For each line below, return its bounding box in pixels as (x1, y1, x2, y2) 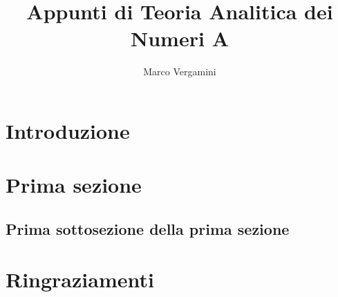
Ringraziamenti (6, 265, 154, 294)
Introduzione (6, 116, 130, 144)
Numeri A (131, 24, 229, 52)
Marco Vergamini (143, 64, 216, 79)
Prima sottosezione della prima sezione (6, 218, 290, 239)
